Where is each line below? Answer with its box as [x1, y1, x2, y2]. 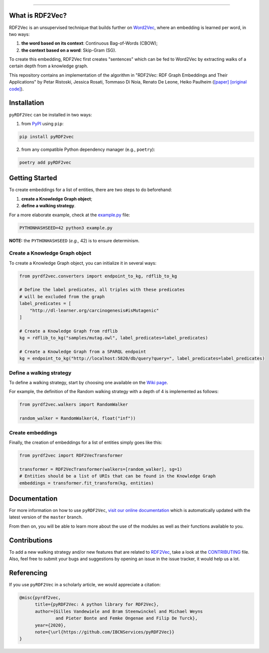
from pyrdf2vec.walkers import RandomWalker [19, 402, 128, 407]
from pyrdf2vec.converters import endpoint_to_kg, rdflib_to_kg [19, 273, 177, 279]
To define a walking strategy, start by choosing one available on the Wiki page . [9, 380, 169, 386]
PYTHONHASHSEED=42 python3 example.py [19, 225, 113, 230]
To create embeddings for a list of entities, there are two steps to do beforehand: [9, 187, 172, 193]
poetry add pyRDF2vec [19, 160, 72, 165]
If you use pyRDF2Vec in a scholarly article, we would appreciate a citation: [9, 582, 161, 587]
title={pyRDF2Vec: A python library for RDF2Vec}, [35, 602, 159, 607]
